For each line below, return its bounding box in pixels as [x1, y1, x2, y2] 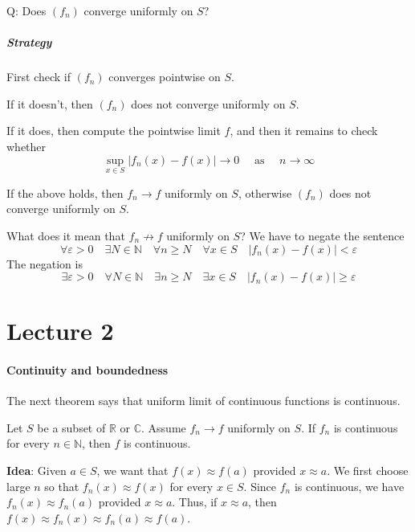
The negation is [6, 255, 83, 272]
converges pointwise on [108, 68, 221, 85]
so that [44, 477, 79, 494]
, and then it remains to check [230, 122, 378, 139]
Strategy [6, 34, 52, 51]
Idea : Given [6, 462, 67, 479]
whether [6, 137, 47, 154]
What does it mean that [6, 227, 125, 243]
